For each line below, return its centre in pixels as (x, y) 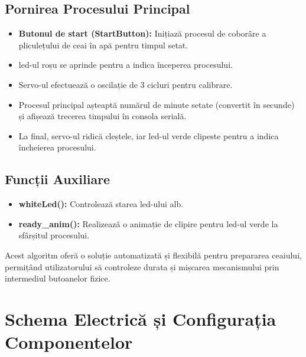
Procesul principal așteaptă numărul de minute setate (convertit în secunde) (157, 104)
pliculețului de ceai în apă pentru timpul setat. (103, 45)
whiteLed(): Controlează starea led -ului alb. (101, 204)
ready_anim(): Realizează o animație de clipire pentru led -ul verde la (148, 223)
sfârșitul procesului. (54, 235)
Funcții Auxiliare (58, 179)
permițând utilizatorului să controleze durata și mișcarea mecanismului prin (142, 266)
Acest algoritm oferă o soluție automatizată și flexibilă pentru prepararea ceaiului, (153, 255)
